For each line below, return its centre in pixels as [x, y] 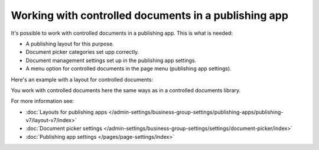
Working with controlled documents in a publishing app [150, 15]
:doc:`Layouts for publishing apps [66, 112]
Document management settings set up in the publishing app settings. [111, 60]
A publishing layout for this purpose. [70, 44]
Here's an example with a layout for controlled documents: [82, 79]
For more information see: [42, 101]
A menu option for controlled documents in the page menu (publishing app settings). [128, 69]
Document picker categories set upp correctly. [82, 52]
